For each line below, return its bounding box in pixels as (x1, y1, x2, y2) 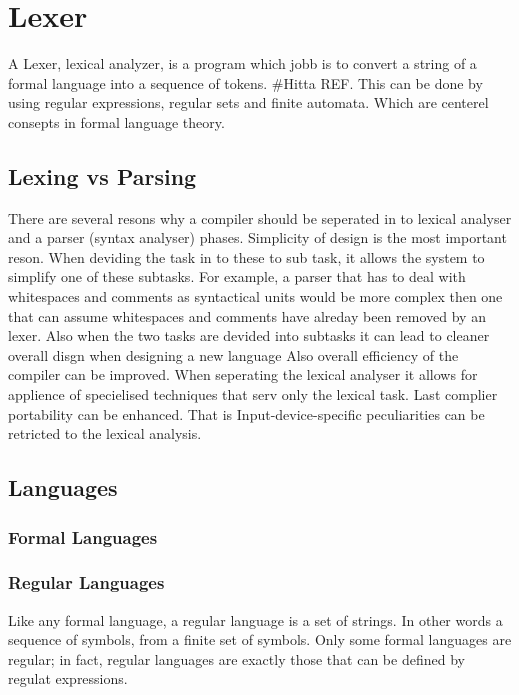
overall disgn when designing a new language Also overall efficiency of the (8, 344, 459, 365)
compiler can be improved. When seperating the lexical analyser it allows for (8, 364, 478, 385)
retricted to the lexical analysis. (8, 423, 202, 444)
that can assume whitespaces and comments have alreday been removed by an (8, 305, 486, 326)
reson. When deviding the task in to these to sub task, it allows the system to (8, 246, 485, 267)
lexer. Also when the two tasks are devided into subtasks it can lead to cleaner (8, 325, 490, 346)
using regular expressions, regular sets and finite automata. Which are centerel (8, 92, 489, 113)
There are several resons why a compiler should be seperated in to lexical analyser (8, 207, 512, 228)
